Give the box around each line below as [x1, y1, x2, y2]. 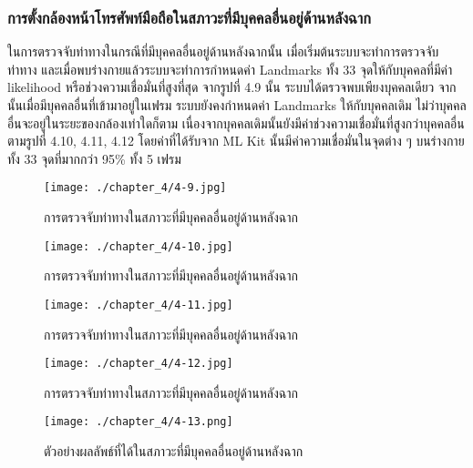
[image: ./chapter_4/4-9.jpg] [44, 181, 227, 195]
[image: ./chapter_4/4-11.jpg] [44, 298, 233, 311]
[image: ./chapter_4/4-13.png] [44, 415, 233, 429]
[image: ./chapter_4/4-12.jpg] [44, 357, 233, 371]
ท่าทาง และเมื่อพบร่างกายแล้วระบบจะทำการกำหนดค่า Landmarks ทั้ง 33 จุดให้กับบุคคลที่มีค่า [7, 59, 453, 78]
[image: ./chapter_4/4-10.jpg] [44, 239, 233, 253]
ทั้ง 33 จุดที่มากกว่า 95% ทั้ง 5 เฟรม [7, 148, 181, 168]
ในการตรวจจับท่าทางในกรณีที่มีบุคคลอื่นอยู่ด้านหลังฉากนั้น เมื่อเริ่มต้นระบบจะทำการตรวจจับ [7, 42, 439, 61]
